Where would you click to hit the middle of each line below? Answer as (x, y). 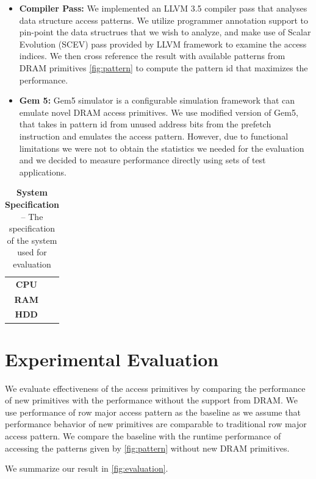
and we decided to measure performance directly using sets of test (142, 160)
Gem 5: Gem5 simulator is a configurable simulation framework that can (157, 100)
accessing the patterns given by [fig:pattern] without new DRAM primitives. (147, 448)
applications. (43, 172)
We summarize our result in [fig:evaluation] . (87, 468)
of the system (32, 240)
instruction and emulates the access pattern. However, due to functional (154, 136)
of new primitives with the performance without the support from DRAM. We (151, 400)
